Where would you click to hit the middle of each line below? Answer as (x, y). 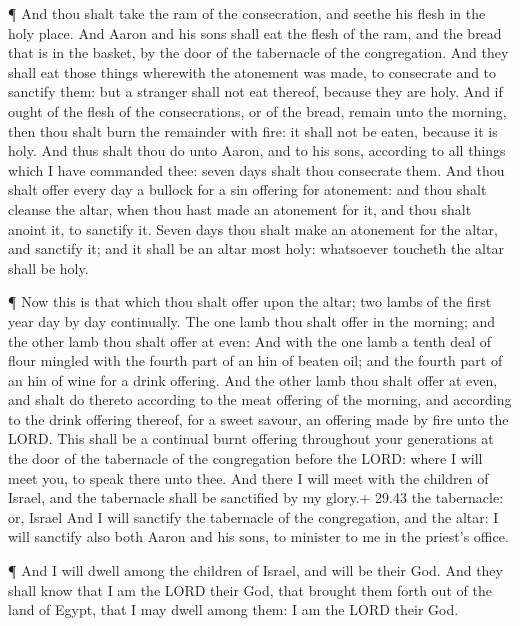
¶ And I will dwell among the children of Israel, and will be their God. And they (255, 570)
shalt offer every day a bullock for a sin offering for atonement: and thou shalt (247, 189)
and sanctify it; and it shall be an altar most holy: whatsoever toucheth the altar (256, 248)
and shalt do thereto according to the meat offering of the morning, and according (260, 399)
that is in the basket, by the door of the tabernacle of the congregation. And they (258, 52)
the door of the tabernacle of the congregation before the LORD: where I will (245, 458)
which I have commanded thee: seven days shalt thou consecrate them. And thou (256, 169)
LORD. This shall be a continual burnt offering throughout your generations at (251, 438)
